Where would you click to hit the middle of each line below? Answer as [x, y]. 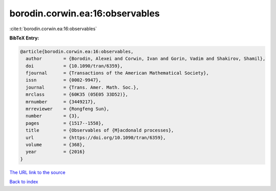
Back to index [24, 182]
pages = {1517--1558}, [65, 123]
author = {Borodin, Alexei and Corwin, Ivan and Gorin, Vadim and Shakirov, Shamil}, [146, 59]
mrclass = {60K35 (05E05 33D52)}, [77, 94]
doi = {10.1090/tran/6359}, [74, 66]
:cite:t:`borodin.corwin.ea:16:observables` [53, 29]
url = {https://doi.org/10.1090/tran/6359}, [96, 137]
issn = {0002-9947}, [64, 80]
